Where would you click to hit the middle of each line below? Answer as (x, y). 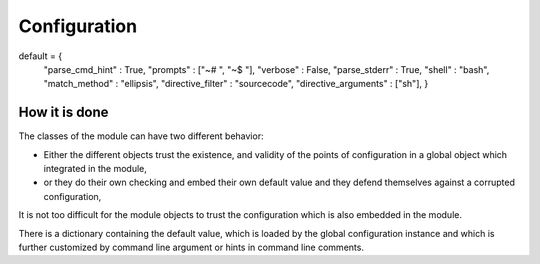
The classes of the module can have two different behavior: (141, 136)
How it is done (63, 112)
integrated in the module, (95, 169)
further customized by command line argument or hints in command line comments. (191, 247)
